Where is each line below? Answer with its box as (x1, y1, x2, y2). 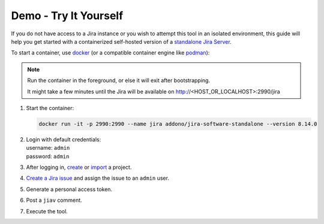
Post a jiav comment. (26, 196, 82, 204)
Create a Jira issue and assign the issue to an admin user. (26, 174, 169, 182)
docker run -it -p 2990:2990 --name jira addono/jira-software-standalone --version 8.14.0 (38, 120, 317, 127)
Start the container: (26, 104, 74, 111)
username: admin (26, 144, 70, 152)
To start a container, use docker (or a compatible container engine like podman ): (11, 49, 210, 56)
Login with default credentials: (26, 135, 101, 143)
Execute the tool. (26, 207, 68, 215)
